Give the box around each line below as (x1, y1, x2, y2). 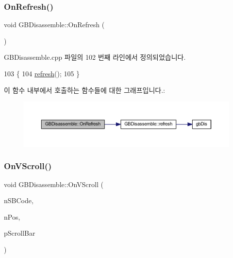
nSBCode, (4, 195, 33, 206)
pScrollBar (4, 228, 35, 238)
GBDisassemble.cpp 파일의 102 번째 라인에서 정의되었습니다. (4, 52, 186, 62)
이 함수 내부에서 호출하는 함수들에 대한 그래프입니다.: (4, 85, 165, 95)
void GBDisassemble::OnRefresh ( (4, 19, 105, 30)
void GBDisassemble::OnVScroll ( (4, 179, 103, 189)
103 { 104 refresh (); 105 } (4, 69, 80, 78)
